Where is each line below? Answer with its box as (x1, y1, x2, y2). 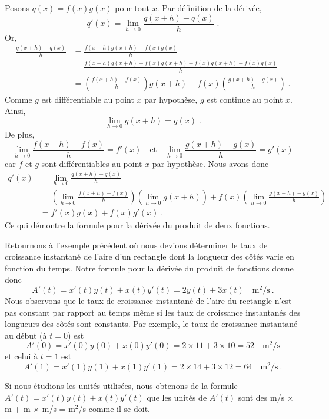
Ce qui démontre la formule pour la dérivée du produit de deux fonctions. (5, 218, 270, 231)
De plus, (5, 128, 35, 140)
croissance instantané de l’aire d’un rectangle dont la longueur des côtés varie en (5, 250, 294, 263)
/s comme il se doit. (78, 402, 150, 415)
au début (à (5, 329, 47, 341)
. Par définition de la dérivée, (157, 2, 262, 14)
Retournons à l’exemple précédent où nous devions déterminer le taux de (5, 238, 268, 251)
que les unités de (147, 391, 207, 403)
